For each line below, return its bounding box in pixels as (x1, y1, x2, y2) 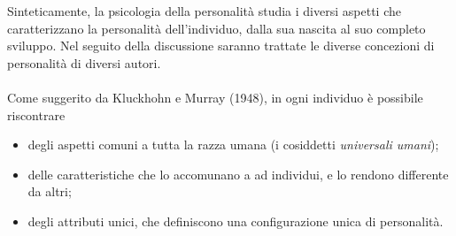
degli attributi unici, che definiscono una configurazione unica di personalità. (27, 211, 444, 230)
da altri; (27, 182, 72, 201)
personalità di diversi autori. (7, 53, 161, 72)
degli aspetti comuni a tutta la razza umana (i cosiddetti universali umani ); (27, 135, 439, 154)
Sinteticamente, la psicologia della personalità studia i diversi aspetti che (7, 2, 401, 19)
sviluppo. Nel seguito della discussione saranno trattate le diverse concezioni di (7, 36, 435, 55)
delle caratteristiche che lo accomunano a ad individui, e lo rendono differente (27, 164, 449, 183)
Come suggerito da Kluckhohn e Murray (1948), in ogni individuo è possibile (7, 88, 423, 106)
